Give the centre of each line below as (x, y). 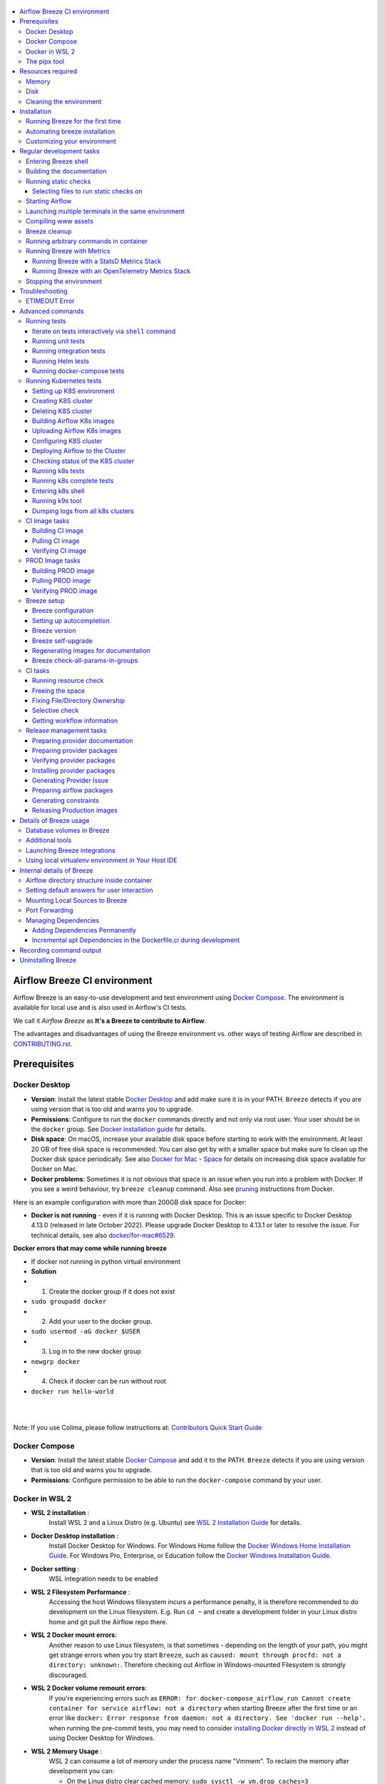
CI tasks (38, 670)
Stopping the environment (64, 281)
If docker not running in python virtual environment (106, 1261)
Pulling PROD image (62, 581)
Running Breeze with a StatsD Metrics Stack (97, 261)
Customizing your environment (71, 141)
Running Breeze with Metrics (68, 251)
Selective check (56, 711)
